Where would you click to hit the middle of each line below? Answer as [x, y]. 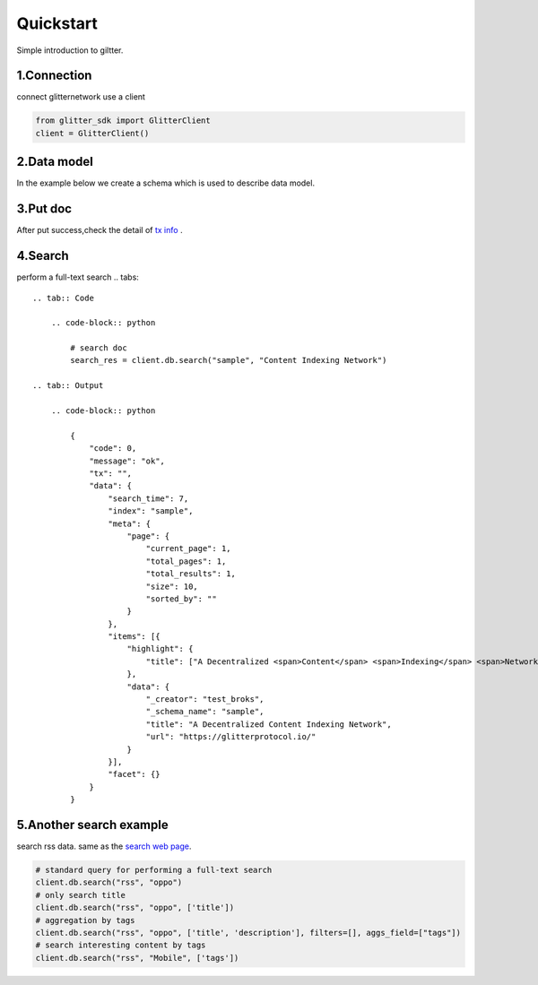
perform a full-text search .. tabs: [78, 277]
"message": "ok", [127, 461]
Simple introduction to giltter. [70, 50]
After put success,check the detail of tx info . [100, 230]
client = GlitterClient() [92, 133]
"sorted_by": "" [181, 599]
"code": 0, [113, 449]
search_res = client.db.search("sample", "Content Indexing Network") [229, 360]
